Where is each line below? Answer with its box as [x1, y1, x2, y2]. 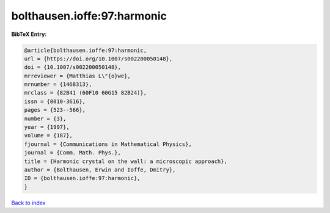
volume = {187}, [24, 132, 73, 139]
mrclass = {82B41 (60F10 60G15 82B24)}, [24, 89, 147, 96]
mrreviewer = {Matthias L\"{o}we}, [24, 72, 131, 79]
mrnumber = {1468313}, [24, 81, 92, 88]
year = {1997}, [24, 124, 70, 131]
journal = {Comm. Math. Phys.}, [24, 150, 122, 156]
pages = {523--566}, [24, 107, 86, 114]
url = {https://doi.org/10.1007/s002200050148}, [24, 55, 173, 62]
